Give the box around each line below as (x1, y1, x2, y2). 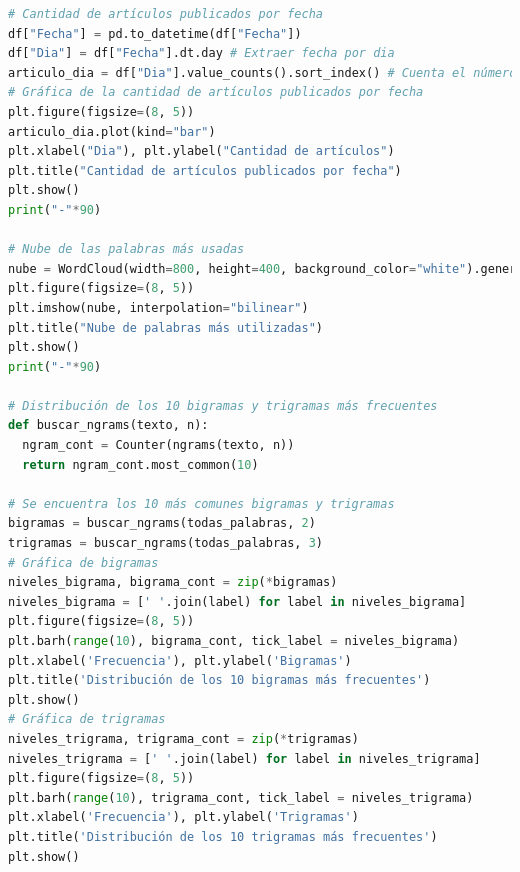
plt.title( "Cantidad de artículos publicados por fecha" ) (8, 163, 402, 178)
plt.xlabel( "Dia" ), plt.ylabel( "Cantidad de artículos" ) (8, 144, 395, 159)
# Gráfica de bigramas (8, 555, 159, 570)
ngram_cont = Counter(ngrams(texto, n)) (22, 438, 295, 453)
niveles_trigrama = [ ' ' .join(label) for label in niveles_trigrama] (8, 751, 481, 766)
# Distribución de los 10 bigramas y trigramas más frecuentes (8, 398, 438, 413)
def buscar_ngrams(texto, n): (8, 418, 209, 433)
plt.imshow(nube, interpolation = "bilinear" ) (8, 300, 309, 315)
